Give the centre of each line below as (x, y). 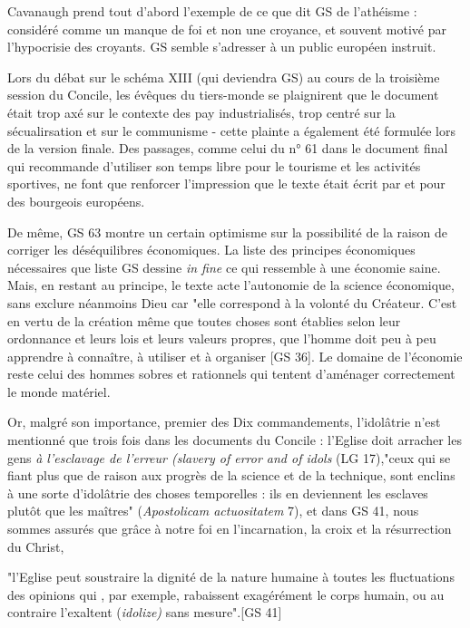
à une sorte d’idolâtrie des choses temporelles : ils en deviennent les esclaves (218, 493)
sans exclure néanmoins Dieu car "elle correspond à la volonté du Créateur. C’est (232, 302)
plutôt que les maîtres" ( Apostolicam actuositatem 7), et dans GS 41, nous (213, 511)
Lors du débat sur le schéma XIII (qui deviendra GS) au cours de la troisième (224, 77)
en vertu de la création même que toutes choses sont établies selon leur (204, 320)
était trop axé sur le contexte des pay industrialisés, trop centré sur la (201, 112)
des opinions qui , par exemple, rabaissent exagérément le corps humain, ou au (226, 594)
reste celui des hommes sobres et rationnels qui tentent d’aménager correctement (231, 374)
